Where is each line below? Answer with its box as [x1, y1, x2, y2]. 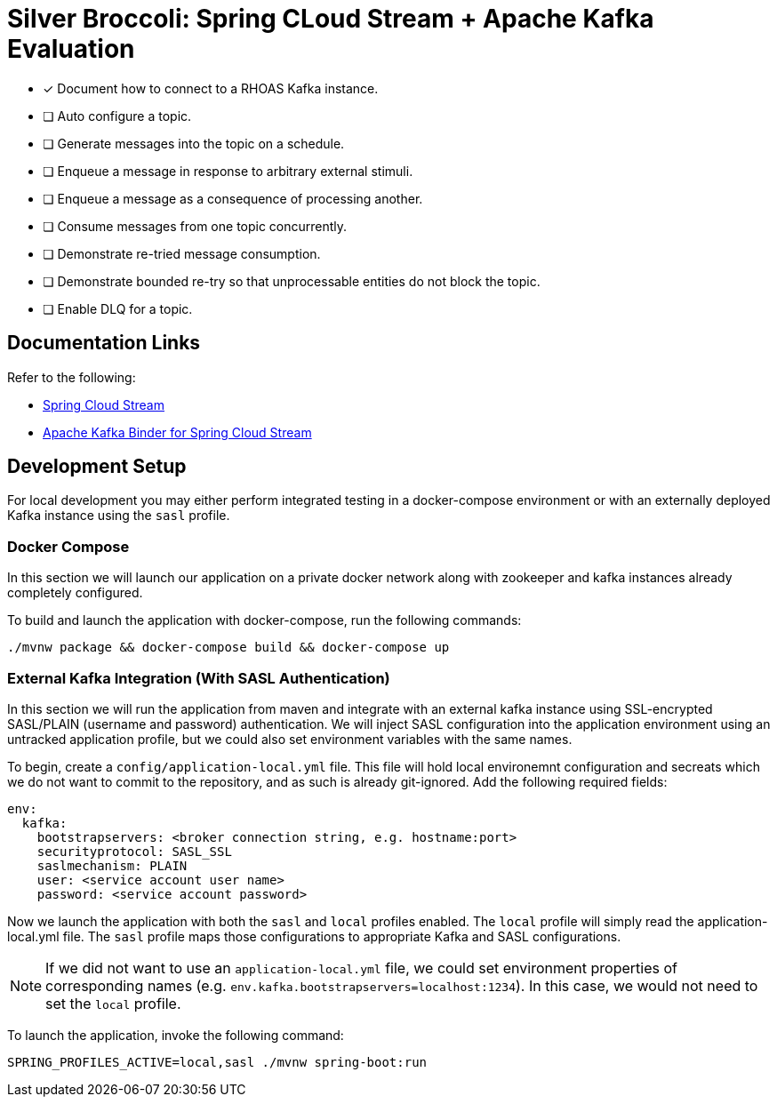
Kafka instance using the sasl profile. [7, 508, 230, 524]
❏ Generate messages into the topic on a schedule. [43, 135, 345, 151]
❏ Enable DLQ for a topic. [43, 300, 193, 316]
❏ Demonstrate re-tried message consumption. [43, 245, 321, 261]
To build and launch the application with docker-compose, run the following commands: [7, 612, 522, 628]
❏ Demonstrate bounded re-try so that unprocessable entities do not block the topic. [43, 273, 541, 289]
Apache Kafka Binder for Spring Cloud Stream [43, 424, 312, 440]
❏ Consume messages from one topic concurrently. [43, 218, 348, 234]
